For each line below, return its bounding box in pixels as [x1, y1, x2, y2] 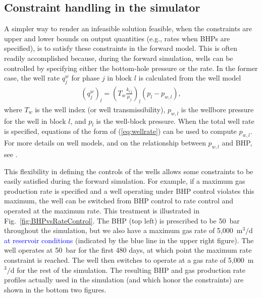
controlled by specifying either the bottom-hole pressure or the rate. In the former [4, 62, 258, 73]
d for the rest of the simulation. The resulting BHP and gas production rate [10, 264, 245, 275]
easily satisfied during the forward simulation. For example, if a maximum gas [4, 176, 245, 186]
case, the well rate [4, 72, 60, 83]
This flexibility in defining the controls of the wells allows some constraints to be [4, 166, 253, 176]
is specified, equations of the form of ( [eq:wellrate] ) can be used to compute [4, 126, 237, 136]
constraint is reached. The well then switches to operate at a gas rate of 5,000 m [4, 254, 254, 265]
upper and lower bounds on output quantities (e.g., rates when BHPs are [4, 33, 230, 43]
